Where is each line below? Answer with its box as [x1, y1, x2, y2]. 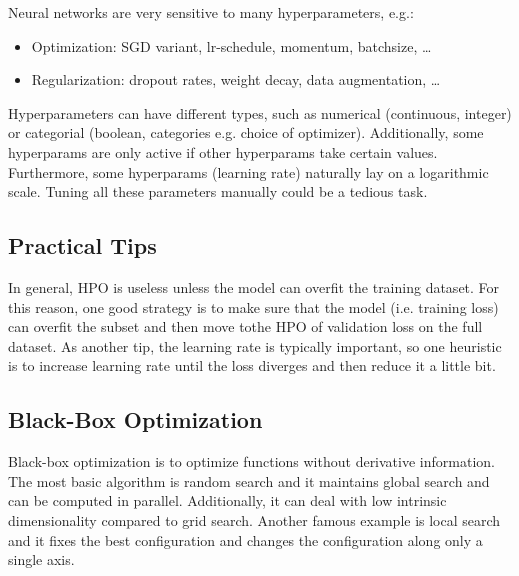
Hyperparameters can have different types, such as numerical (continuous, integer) [8, 102, 512, 123]
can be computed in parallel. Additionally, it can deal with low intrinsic [8, 490, 447, 511]
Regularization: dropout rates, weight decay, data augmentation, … [31, 69, 441, 90]
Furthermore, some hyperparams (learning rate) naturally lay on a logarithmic [8, 161, 489, 182]
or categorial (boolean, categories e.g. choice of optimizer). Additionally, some [8, 122, 484, 143]
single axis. [8, 549, 75, 570]
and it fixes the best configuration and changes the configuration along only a [8, 529, 483, 550]
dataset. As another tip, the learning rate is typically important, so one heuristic [8, 335, 502, 356]
